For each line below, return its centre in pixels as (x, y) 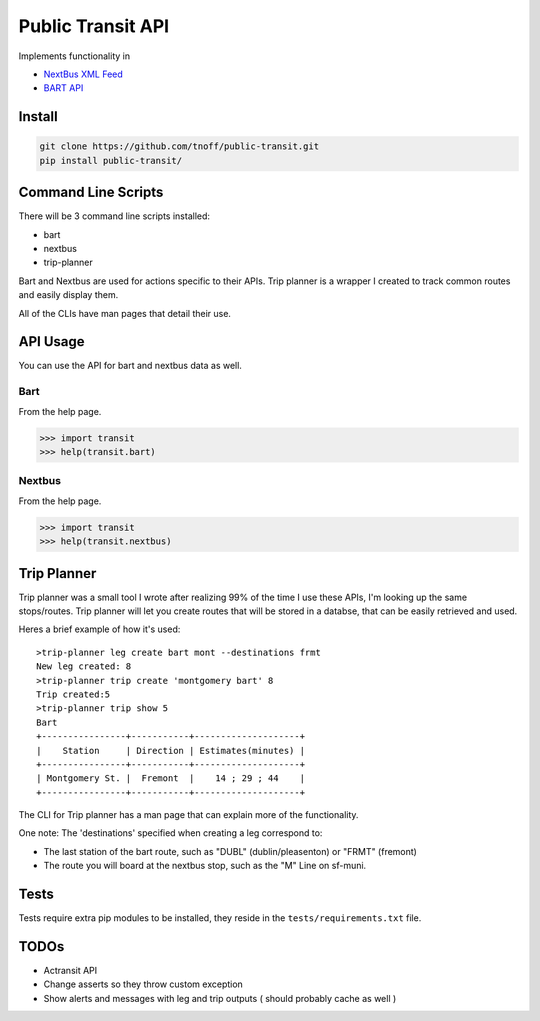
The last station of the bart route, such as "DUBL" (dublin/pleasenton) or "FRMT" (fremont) (230, 851)
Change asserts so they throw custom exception (143, 984)
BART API (63, 88)
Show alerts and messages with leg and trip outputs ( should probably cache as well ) (220, 998)
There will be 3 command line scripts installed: (114, 216)
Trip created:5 (73, 694)
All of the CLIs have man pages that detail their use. (125, 313)
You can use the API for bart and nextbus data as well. (130, 366)
